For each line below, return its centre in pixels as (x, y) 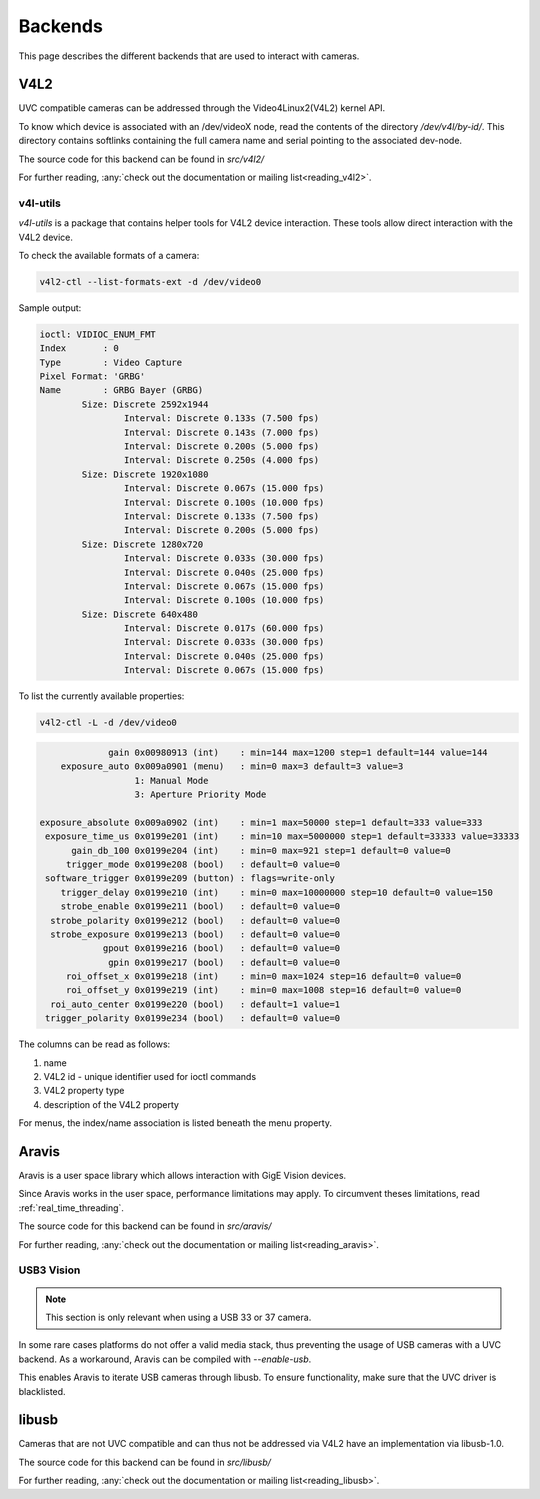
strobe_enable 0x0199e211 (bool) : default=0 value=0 (200, 906)
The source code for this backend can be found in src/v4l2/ (141, 159)
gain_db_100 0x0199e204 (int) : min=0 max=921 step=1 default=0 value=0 (261, 850)
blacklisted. (42, 1391)
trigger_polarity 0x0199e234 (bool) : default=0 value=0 (193, 1018)
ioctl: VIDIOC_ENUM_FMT (98, 334)
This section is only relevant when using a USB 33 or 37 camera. (178, 1317)
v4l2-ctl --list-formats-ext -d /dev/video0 (150, 281)
